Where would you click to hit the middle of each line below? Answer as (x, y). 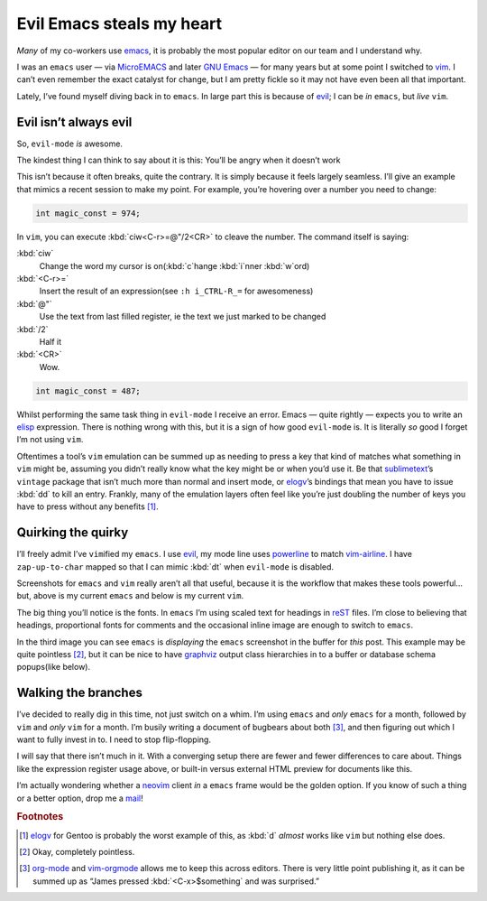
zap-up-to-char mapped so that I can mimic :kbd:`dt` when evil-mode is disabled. (175, 567)
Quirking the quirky (73, 533)
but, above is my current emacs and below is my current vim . (130, 596)
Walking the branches (80, 693)
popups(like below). (53, 667)
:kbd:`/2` (32, 329)
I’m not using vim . (50, 440)
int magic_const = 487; (88, 391)
